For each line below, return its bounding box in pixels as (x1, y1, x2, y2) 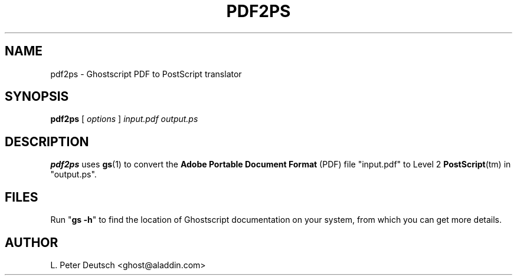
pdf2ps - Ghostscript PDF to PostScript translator (50, 68, 242, 79)
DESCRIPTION (5, 134, 89, 149)
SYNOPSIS (5, 89, 69, 104)
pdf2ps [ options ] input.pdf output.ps (50, 114, 198, 124)
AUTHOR (5, 235, 58, 250)
